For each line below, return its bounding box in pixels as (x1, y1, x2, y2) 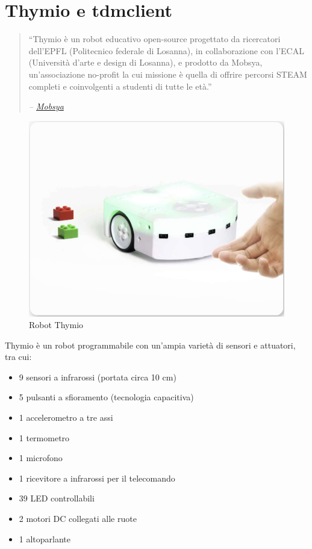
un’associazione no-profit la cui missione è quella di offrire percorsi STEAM (28, 67, 307, 80)
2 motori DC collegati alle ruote (19, 512, 137, 525)
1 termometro (19, 431, 70, 444)
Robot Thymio (29, 318, 84, 331)
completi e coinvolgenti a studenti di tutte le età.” (28, 79, 212, 92)
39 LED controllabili (19, 492, 95, 504)
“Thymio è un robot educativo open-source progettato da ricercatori (28, 33, 281, 45)
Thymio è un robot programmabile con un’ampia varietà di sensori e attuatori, (5, 338, 296, 351)
